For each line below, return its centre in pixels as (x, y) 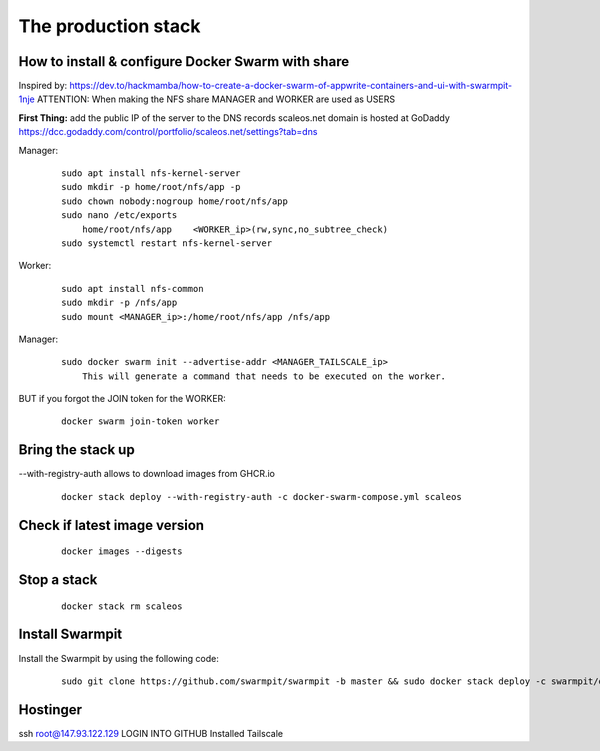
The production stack (109, 26)
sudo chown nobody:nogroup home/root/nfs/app (175, 201)
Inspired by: (43, 86)
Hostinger (50, 709)
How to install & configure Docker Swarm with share (184, 61)
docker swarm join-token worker (140, 421)
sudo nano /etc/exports (119, 215)
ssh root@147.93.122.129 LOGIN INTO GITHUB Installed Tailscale (151, 733)
